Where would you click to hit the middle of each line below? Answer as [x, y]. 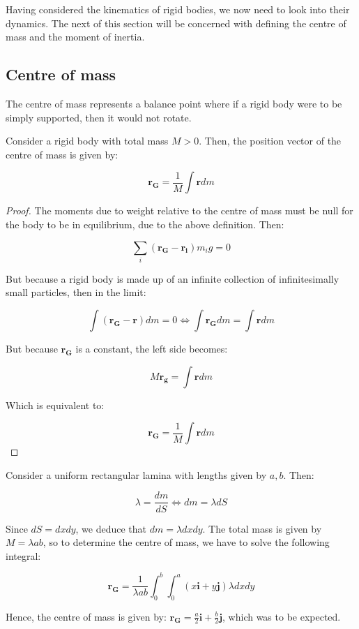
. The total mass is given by [262, 528]
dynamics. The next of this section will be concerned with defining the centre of [176, 23]
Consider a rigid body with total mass [87, 141]
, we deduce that [111, 528]
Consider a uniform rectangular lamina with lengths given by [136, 474]
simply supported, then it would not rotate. [99, 117]
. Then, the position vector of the [270, 141]
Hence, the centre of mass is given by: [86, 616]
